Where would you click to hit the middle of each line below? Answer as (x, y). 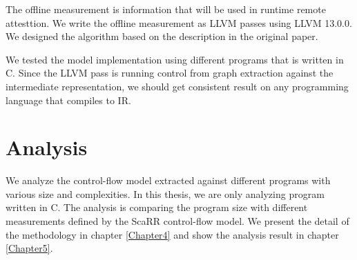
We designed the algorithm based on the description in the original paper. (162, 36)
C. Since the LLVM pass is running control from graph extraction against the (170, 73)
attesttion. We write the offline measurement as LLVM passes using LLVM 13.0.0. (179, 22)
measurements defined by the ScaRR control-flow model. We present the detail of (177, 221)
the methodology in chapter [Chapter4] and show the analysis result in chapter (172, 234)
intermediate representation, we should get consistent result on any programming (177, 86)
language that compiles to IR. (68, 100)
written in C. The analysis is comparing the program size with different (157, 207)
